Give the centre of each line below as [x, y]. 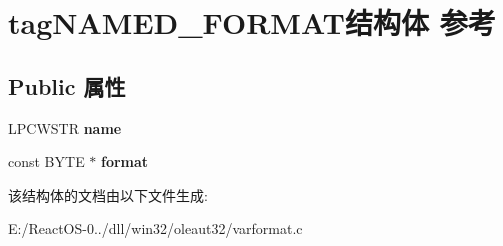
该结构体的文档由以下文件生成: [108, 194]
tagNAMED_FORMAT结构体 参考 [252, 22]
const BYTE [46, 161]
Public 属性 [67, 85]
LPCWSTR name [65, 127]
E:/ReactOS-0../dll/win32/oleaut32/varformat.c [155, 228]
